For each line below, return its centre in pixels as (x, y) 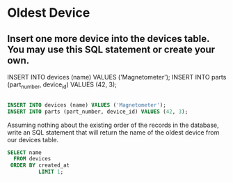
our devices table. (33, 139)
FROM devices (32, 159)
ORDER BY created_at (40, 165)
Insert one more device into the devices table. (109, 39)
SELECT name (24, 152)
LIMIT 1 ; (51, 172)
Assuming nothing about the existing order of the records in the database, (113, 125)
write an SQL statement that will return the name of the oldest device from (113, 132)
